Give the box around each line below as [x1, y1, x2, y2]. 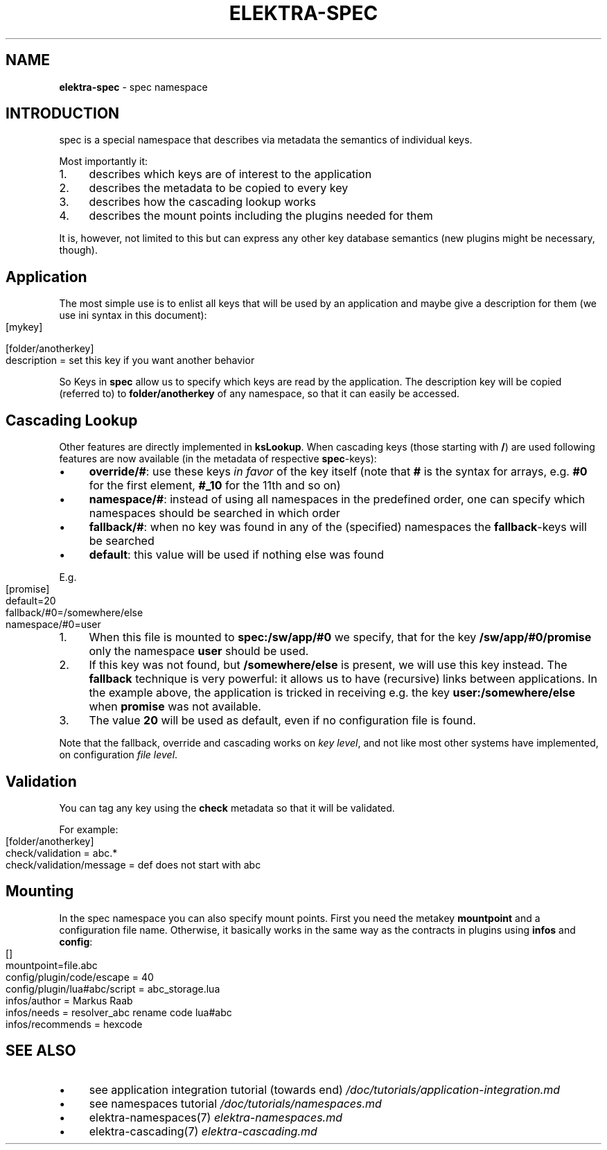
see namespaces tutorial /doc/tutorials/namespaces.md [89, 1096, 382, 1110]
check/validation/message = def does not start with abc [6, 858, 261, 871]
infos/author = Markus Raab [6, 994, 133, 1007]
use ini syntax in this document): [59, 309, 207, 322]
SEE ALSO [6, 1042, 76, 1060]
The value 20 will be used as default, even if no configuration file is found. [89, 713, 476, 728]
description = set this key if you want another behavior [6, 354, 255, 367]
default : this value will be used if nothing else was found [89, 548, 385, 562]
